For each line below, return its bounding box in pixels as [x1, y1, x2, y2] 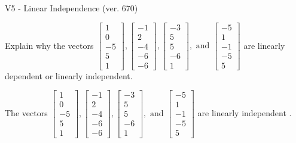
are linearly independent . [197, 106, 292, 119]
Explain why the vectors [5, 39, 94, 51]
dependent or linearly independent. [5, 69, 133, 82]
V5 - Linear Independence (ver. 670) [5, 2, 138, 14]
